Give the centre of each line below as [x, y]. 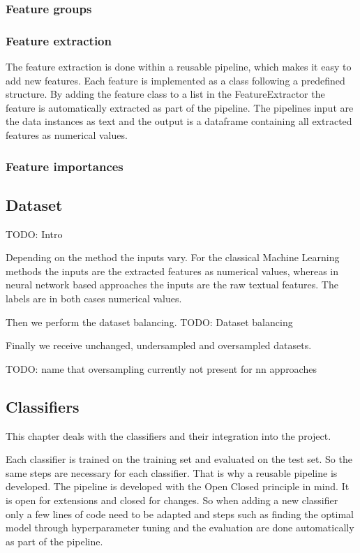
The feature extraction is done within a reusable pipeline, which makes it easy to [179, 67]
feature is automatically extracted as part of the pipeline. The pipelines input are [180, 107]
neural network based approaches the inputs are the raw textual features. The [172, 285]
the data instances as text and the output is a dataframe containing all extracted [179, 121]
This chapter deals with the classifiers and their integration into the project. [168, 435]
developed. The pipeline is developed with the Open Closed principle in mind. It [178, 486]
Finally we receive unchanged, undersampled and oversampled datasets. [159, 345]
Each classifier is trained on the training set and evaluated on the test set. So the [179, 459]
